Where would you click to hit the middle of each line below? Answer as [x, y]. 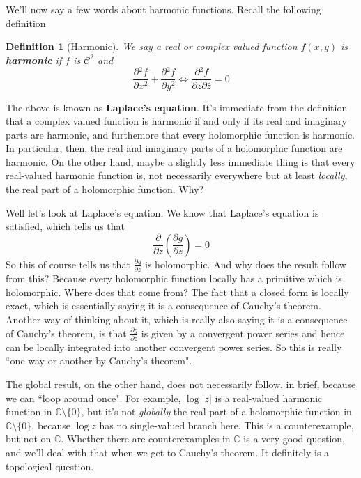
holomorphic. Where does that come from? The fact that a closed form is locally [177, 292]
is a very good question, [294, 439]
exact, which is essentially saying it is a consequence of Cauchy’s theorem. [163, 306]
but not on [29, 439]
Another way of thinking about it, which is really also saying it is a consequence [177, 319]
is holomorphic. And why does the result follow [246, 264]
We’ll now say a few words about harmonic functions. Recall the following [163, 9]
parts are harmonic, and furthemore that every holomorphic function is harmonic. [180, 134]
